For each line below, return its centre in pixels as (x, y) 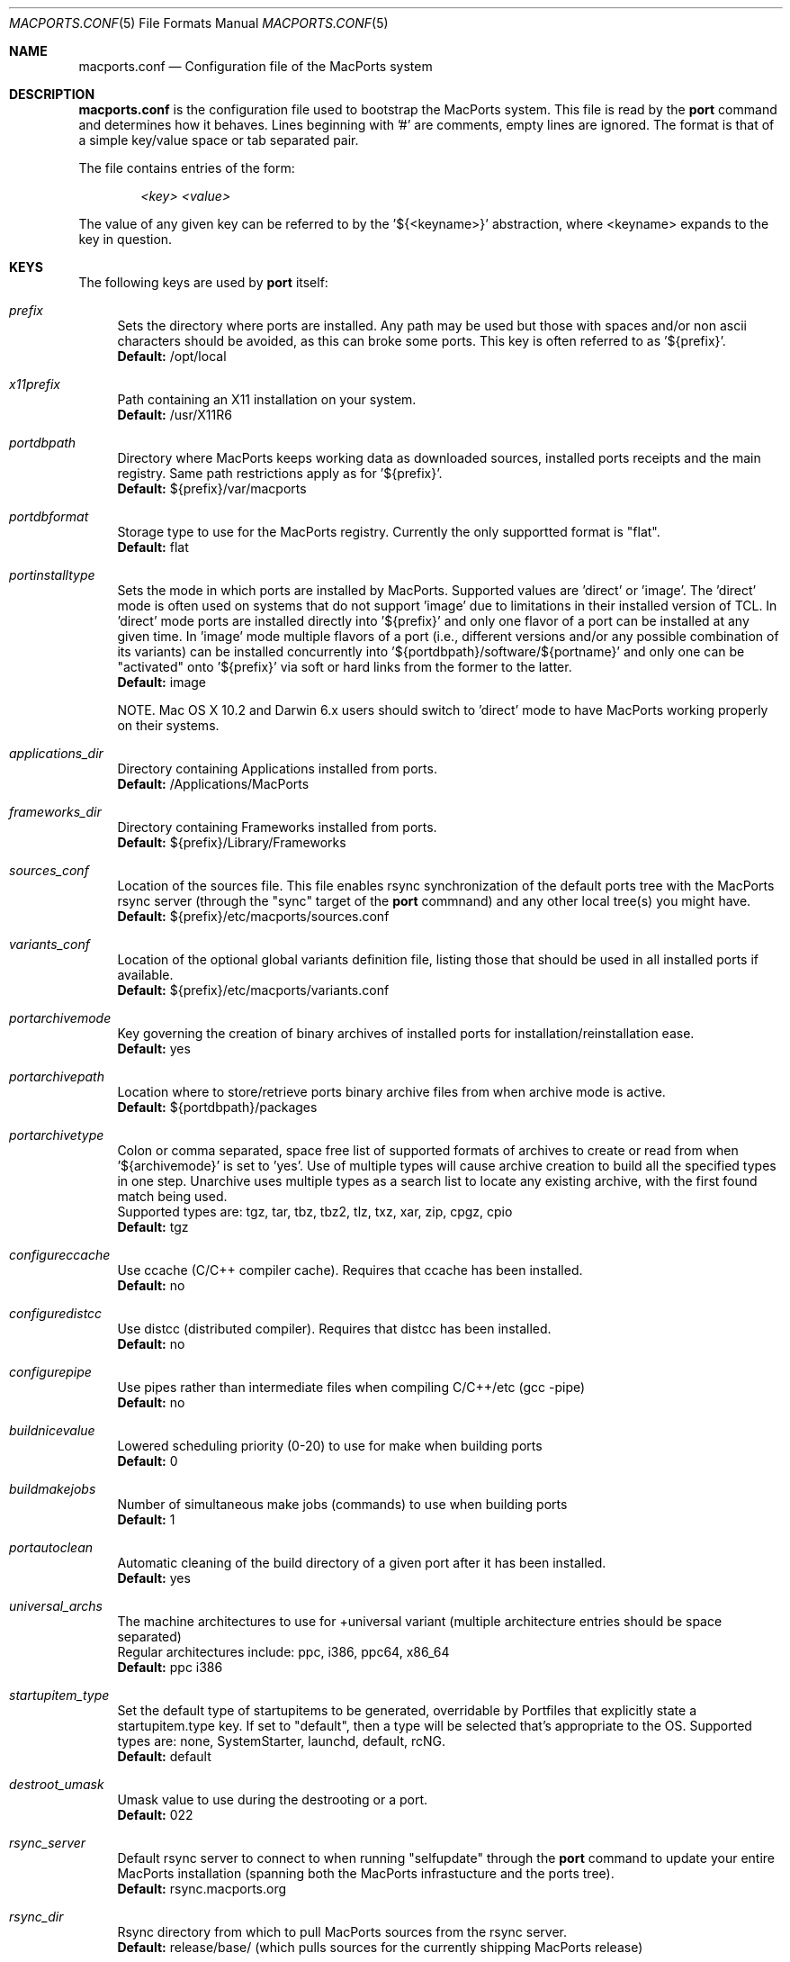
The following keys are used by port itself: (203, 282)
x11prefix (35, 384)
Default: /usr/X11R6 (175, 415)
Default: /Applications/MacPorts (213, 784)
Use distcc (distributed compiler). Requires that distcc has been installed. (334, 1329)
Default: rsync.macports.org (202, 1889)
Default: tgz (153, 1227)
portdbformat (49, 516)
